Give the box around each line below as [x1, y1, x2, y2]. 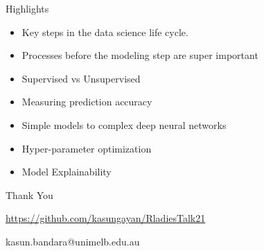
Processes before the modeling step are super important [21, 48, 258, 62]
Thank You [6, 187, 53, 202]
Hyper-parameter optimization [21, 141, 152, 155]
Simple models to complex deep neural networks [21, 117, 227, 132]
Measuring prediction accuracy [21, 94, 152, 109]
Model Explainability [21, 164, 112, 179]
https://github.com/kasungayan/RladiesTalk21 [6, 211, 206, 225]
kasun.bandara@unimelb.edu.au [6, 234, 140, 248]
